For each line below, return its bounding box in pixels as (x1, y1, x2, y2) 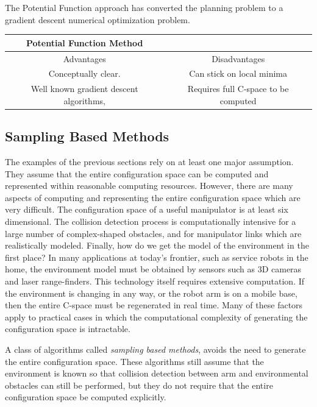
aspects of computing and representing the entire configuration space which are (5, 191, 301, 203)
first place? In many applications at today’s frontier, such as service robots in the (5, 250, 308, 263)
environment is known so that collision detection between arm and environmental (5, 367, 308, 380)
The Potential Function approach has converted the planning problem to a (5, 1, 283, 13)
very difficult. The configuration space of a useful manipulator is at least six (5, 203, 288, 216)
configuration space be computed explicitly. (5, 391, 166, 403)
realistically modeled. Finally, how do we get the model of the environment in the (5, 239, 309, 252)
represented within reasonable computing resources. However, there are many (5, 179, 293, 192)
